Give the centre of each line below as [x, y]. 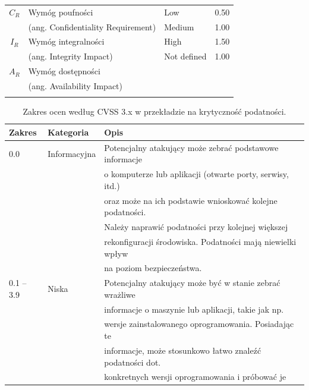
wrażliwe [120, 294]
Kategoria [68, 132]
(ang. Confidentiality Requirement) [92, 26]
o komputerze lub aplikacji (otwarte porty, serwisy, [196, 174]
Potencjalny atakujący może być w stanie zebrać [192, 283]
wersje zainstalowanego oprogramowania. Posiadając [199, 324]
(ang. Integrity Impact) [70, 56]
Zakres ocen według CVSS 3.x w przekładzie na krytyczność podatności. [154, 111]
